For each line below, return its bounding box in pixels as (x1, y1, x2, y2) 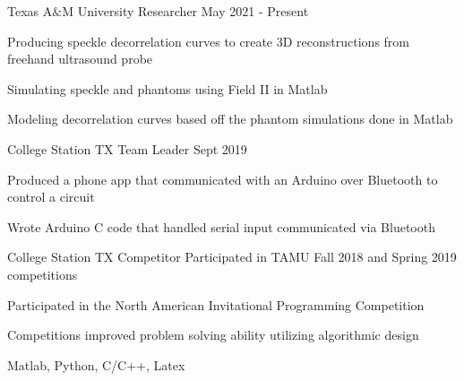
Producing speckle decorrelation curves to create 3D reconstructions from (7, 31, 409, 50)
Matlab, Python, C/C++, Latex (7, 355, 185, 374)
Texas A (7, 2, 53, 20)
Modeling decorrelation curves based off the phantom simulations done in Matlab (7, 109, 453, 128)
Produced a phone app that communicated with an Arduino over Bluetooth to (7, 169, 438, 188)
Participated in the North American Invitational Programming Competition (7, 295, 425, 314)
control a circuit (7, 187, 95, 206)
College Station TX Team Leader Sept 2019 (7, 139, 247, 158)
